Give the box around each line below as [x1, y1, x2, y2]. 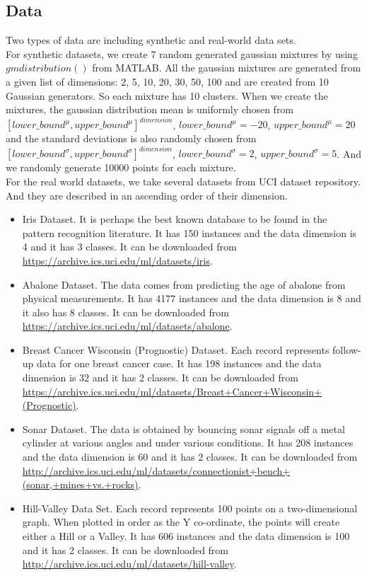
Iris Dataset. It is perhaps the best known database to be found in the [22, 212, 327, 226]
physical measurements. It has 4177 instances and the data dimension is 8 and [22, 291, 361, 306]
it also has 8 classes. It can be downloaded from [22, 304, 229, 319]
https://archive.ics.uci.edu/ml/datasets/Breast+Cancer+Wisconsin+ [22, 384, 322, 398]
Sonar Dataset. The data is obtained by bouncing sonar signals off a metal [22, 421, 345, 436]
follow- [332, 342, 361, 357]
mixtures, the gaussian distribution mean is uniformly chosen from [6, 102, 294, 117]
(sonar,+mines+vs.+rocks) [22, 477, 139, 492]
